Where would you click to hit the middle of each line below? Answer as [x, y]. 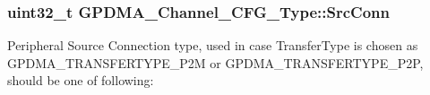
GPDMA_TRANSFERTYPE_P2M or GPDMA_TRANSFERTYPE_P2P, [215, 62]
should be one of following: [81, 80]
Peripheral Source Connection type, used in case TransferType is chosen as [213, 45]
